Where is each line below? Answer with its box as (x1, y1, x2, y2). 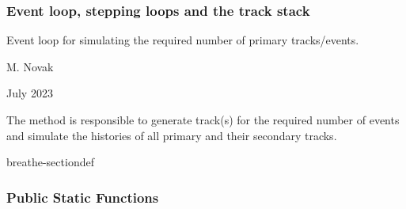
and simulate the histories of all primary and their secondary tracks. (6, 127, 337, 143)
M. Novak (6, 58, 54, 74)
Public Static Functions (6, 187, 159, 207)
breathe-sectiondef (6, 154, 94, 170)
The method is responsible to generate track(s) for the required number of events (6, 112, 400, 127)
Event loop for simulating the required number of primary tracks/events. (6, 32, 359, 48)
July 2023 (6, 85, 53, 101)
